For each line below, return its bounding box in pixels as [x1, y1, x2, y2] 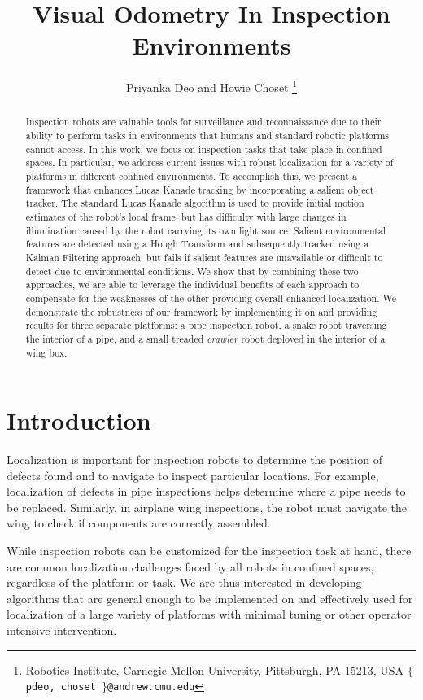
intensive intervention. [7, 622, 117, 639]
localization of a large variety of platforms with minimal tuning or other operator [7, 606, 412, 623]
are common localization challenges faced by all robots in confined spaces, [7, 558, 374, 575]
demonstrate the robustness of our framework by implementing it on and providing [25, 304, 377, 318]
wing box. [25, 345, 68, 359]
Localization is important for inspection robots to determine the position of [7, 451, 382, 468]
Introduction [7, 404, 151, 437]
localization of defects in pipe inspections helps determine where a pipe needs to [7, 483, 406, 500]
